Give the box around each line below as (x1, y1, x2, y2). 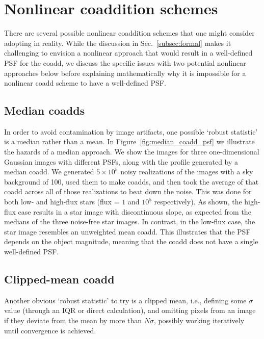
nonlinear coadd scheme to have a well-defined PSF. (4, 77, 166, 88)
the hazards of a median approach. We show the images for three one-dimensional (4, 146, 259, 157)
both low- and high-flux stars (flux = (4, 196, 120, 207)
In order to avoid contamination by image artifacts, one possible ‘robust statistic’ (4, 126, 258, 137)
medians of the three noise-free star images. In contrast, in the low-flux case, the (4, 216, 255, 227)
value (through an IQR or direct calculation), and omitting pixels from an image (4, 305, 256, 316)
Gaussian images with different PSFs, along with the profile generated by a (4, 156, 239, 167)
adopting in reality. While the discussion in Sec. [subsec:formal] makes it (4, 37, 231, 48)
